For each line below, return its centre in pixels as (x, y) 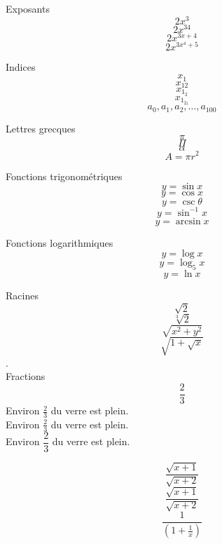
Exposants (28, 8)
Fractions (26, 376)
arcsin (188, 221)
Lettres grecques (41, 128)
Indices (21, 67)
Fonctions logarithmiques (60, 242)
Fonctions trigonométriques (64, 176)
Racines (22, 295)
